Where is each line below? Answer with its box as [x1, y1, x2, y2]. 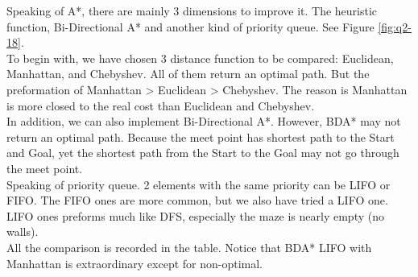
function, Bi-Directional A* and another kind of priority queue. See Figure [6, 18, 375, 35]
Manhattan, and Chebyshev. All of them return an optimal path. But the [6, 65, 370, 82]
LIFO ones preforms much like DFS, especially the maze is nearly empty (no [6, 207, 384, 224]
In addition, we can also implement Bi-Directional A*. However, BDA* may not [6, 113, 401, 130]
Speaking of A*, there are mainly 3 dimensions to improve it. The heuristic [6, 2, 378, 19]
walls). [6, 223, 39, 240]
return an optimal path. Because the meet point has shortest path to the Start [6, 128, 395, 145]
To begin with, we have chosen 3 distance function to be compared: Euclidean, [6, 49, 394, 66]
